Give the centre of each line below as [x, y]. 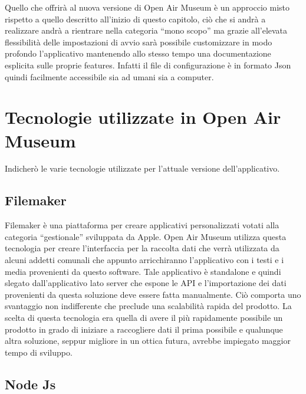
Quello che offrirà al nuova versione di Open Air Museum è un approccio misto [147, 7]
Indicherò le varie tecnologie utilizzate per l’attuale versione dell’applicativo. [142, 168]
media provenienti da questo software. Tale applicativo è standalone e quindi [143, 271]
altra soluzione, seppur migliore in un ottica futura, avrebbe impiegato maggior [148, 341]
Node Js [30, 384]
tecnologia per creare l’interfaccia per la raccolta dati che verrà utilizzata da [142, 248]
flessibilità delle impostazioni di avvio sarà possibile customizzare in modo [139, 42]
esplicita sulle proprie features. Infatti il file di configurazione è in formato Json [148, 65]
